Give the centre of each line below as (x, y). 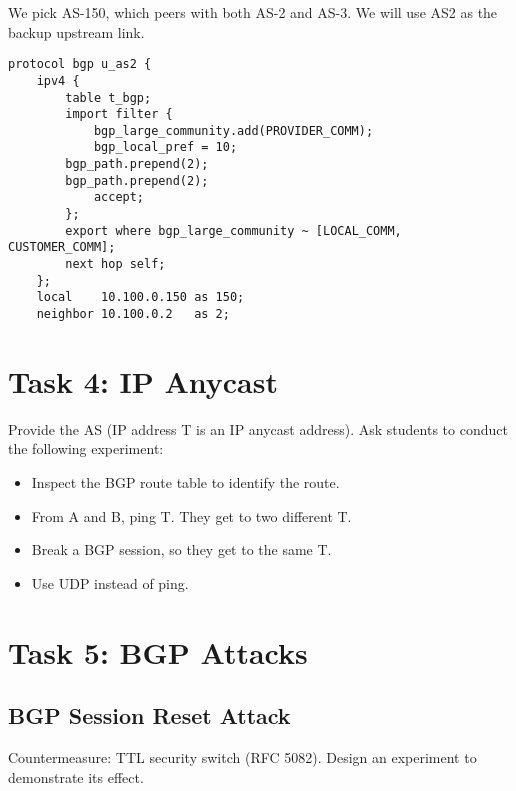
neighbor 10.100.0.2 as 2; (133, 314)
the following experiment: (86, 448)
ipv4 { (58, 80)
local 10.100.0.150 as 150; (140, 297)
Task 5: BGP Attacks (158, 651)
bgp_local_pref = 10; (165, 147)
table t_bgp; (108, 97)
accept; (119, 197)
